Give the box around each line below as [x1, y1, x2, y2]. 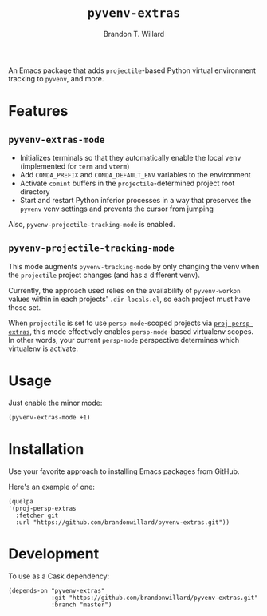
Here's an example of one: [8, 482, 96, 491]
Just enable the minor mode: [8, 398, 103, 407]
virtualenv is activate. [8, 344, 78, 353]
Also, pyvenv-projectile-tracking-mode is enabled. [8, 219, 175, 229]
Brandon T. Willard [103, 29, 165, 38]
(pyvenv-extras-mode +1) [8, 413, 91, 421]
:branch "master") [50, 601, 112, 609]
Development [8, 545, 100, 562]
